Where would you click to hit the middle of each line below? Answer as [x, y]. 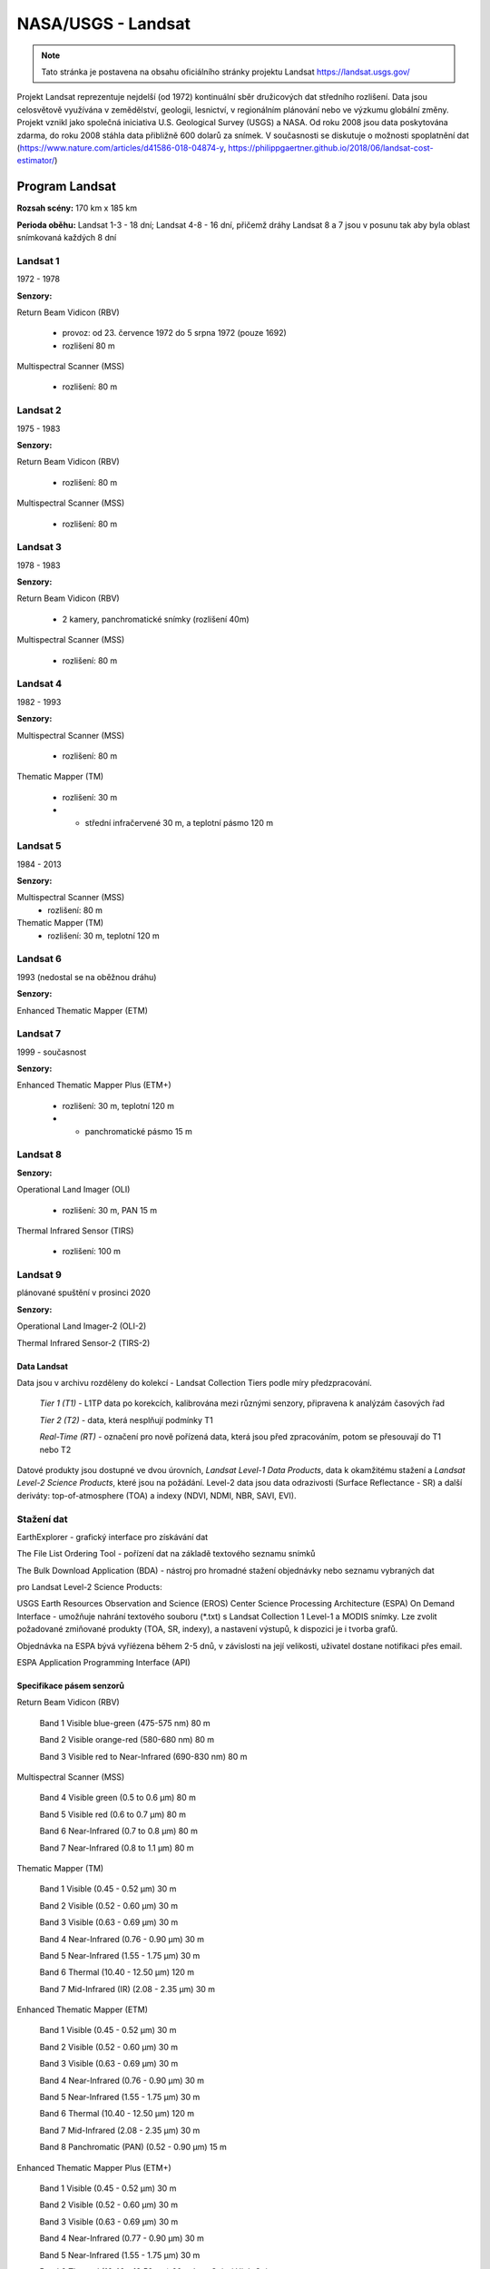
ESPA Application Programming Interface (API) [103, 1663]
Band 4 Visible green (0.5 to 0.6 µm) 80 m [118, 1798]
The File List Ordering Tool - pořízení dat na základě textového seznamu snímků [166, 1554]
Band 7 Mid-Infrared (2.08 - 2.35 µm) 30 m [120, 2130]
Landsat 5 [39, 846]
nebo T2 [55, 1449]
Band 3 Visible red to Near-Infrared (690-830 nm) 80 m [143, 1756]
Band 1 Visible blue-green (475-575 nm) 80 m [125, 1723]
